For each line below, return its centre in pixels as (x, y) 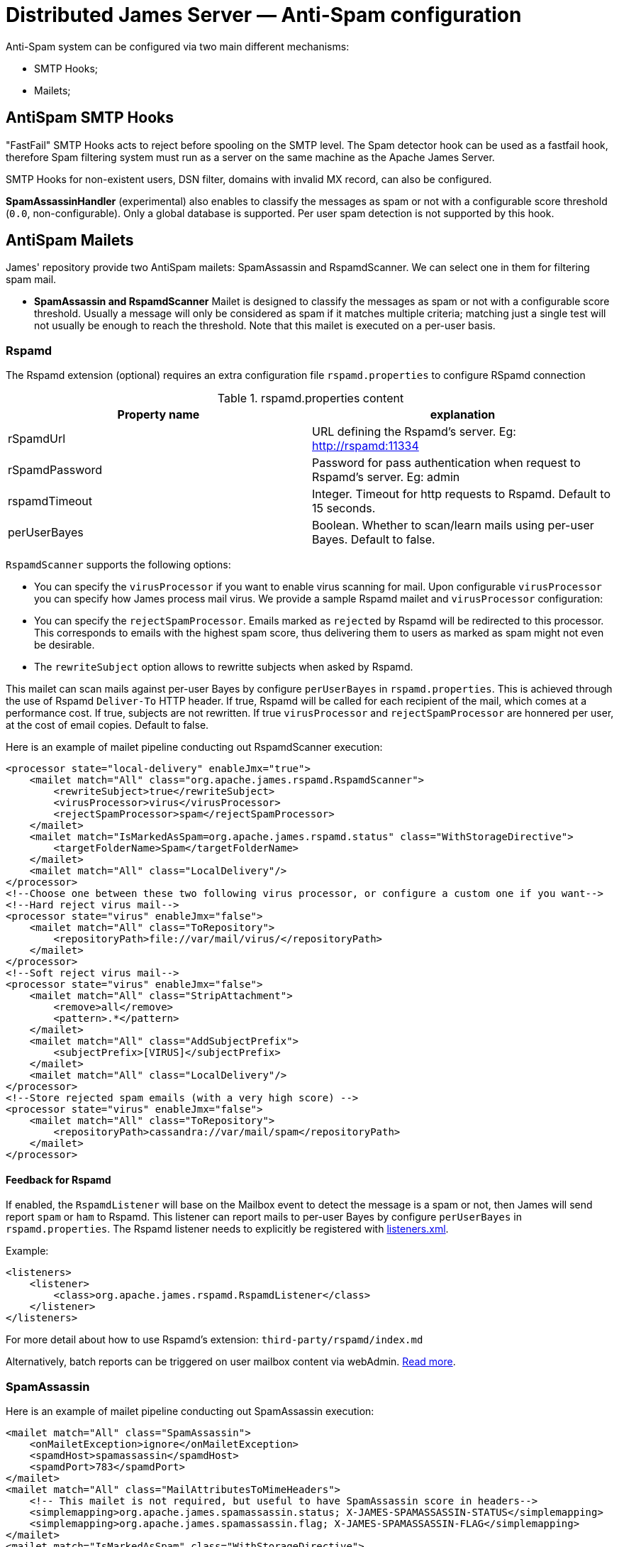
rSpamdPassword (55, 470)
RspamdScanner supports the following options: (118, 565)
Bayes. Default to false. (374, 540)
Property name (158, 415)
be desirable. (65, 645)
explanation (463, 415)
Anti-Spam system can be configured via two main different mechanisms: (178, 46)
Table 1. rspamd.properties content (311, 398)
